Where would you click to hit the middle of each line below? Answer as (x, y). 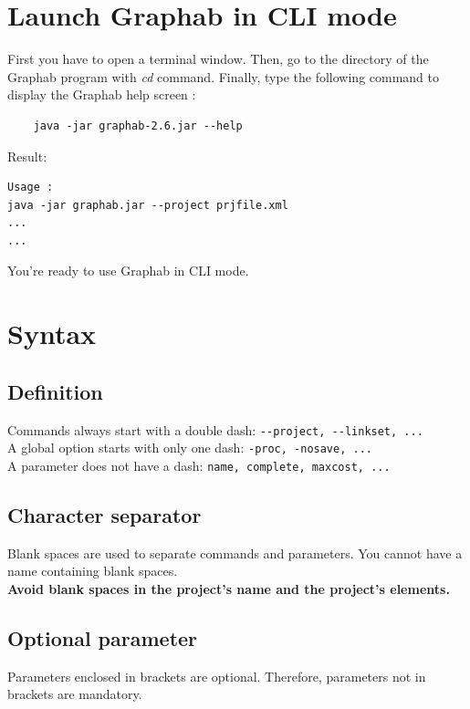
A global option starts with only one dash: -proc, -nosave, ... (190, 448)
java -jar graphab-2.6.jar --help (138, 125)
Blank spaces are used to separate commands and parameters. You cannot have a (235, 553)
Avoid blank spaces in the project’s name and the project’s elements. (229, 589)
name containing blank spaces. (93, 571)
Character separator (104, 515)
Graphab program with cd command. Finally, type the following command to (224, 76)
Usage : (31, 188)
